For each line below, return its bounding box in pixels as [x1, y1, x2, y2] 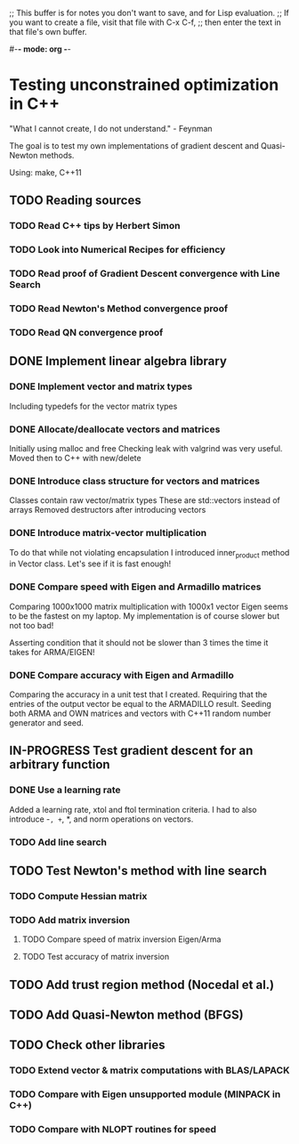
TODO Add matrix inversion [9, 913, 131, 926]
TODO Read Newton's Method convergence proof [9, 303, 229, 315]
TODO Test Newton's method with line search [9, 863, 267, 878]
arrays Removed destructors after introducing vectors [9, 505, 206, 515]
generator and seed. [9, 717, 85, 728]
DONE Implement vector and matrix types [9, 380, 193, 393]
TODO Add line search [9, 836, 107, 848]
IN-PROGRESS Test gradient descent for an [9, 743, 254, 759]
